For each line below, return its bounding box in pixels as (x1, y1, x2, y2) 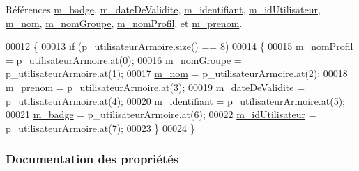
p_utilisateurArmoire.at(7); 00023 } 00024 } (6, 120, 195, 135)
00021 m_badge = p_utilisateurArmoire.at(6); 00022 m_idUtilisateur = (6, 107, 316, 122)
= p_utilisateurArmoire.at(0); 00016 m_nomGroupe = (6, 52, 242, 67)
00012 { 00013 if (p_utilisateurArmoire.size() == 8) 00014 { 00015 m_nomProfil (6, 39, 353, 54)
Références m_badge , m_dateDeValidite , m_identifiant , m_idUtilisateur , (6, 2, 321, 16)
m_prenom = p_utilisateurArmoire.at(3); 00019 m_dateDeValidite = (6, 79, 305, 94)
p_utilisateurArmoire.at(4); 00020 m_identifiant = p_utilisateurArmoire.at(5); (6, 93, 345, 108)
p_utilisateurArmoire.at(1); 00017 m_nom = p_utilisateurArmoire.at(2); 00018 (6, 66, 348, 81)
